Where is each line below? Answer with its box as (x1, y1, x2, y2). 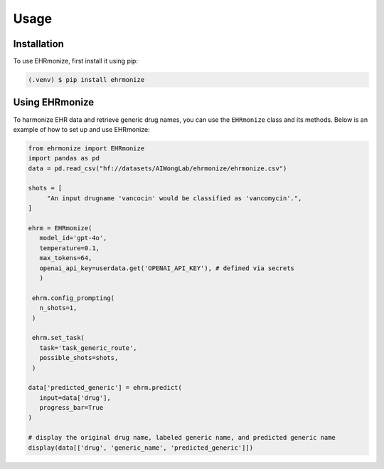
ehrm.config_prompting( (32, 294, 115, 302)
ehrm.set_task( (32, 334, 85, 342)
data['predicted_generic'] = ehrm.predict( (28, 383, 183, 392)
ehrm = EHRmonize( (28, 225, 92, 232)
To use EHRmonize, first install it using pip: (13, 57, 139, 66)
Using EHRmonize (13, 96, 95, 108)
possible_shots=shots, (39, 354, 119, 362)
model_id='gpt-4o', (39, 234, 107, 242)
